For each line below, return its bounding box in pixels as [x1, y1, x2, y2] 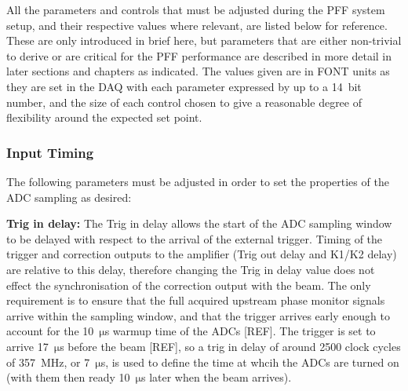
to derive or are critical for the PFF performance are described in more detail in [6, 47, 392, 64]
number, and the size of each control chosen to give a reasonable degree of [6, 93, 362, 110]
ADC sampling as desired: [6, 188, 132, 205]
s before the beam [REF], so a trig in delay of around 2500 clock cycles [60, 338, 401, 354]
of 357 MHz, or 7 [6, 353, 90, 370]
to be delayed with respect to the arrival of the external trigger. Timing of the [6, 230, 383, 247]
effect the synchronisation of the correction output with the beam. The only [6, 276, 371, 293]
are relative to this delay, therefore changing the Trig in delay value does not [6, 261, 375, 277]
